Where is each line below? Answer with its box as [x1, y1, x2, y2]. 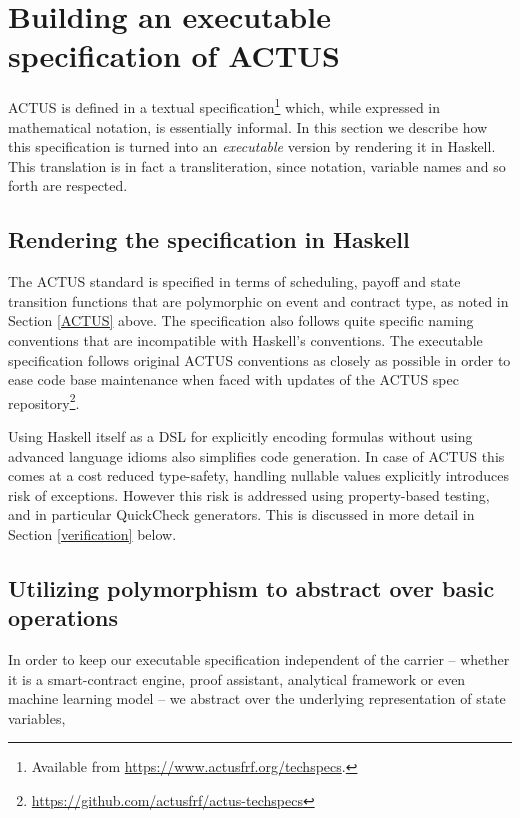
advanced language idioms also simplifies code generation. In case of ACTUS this [8, 445, 505, 466]
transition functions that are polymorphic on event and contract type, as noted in [8, 290, 509, 311]
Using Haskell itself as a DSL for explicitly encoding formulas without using [8, 425, 473, 446]
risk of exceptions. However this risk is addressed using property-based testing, [8, 484, 490, 505]
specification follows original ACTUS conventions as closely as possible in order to [8, 349, 511, 370]
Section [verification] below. [8, 523, 177, 544]
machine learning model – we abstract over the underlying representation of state [8, 688, 506, 709]
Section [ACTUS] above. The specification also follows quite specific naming [8, 310, 474, 331]
